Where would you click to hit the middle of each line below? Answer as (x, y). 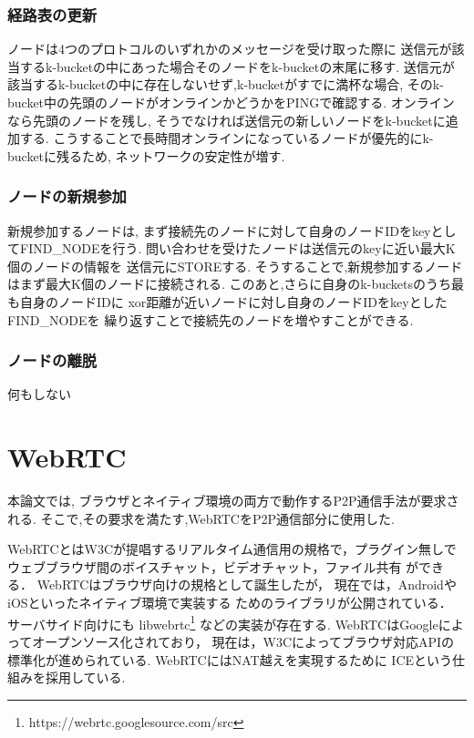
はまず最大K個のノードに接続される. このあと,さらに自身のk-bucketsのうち (229, 284)
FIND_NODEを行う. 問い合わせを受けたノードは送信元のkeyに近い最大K (237, 248)
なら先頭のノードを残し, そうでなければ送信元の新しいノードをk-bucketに (227, 120)
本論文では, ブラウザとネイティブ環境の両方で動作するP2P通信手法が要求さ (233, 501)
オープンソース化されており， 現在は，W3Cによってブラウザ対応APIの (243, 641)
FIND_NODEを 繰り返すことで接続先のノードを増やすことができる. (211, 319)
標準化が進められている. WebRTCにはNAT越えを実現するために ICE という (230, 659)
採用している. (85, 677)
